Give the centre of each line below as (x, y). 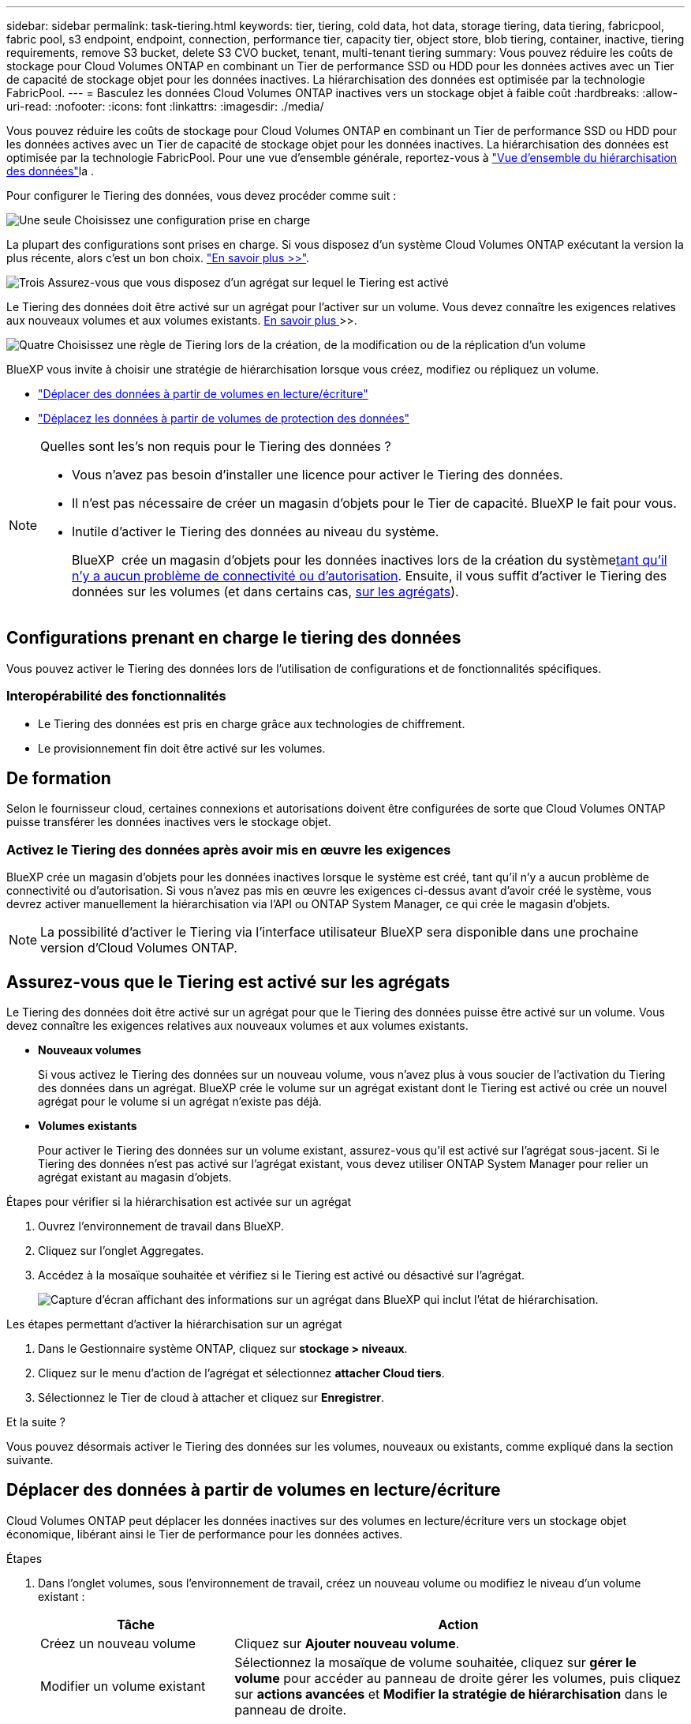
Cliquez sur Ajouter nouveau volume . (347, 1643)
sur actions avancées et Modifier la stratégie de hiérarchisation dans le (451, 1694)
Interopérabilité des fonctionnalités (116, 696)
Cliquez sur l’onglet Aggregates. (121, 1251)
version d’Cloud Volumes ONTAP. (139, 948)
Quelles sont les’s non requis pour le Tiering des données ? (216, 446)
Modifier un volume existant (123, 1686)
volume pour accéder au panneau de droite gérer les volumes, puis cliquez (458, 1678)
